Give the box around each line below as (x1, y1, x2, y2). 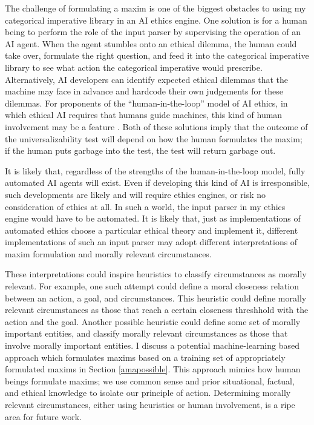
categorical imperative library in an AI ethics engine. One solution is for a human (5, 13, 307, 26)
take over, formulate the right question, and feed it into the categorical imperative (5, 49, 309, 62)
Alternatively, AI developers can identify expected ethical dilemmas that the (5, 73, 289, 85)
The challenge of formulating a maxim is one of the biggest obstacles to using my (5, 2, 306, 14)
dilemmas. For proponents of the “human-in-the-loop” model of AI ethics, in (5, 96, 288, 109)
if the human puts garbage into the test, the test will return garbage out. (5, 144, 276, 157)
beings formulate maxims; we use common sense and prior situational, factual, (5, 374, 295, 387)
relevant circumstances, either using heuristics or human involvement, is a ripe (5, 398, 295, 410)
